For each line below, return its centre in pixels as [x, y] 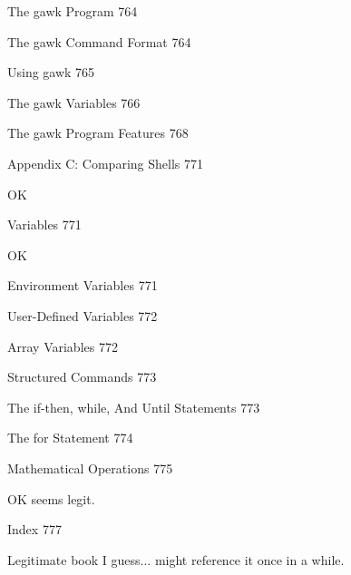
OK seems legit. [51, 498]
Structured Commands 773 [82, 377]
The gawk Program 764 [73, 11]
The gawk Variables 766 [74, 102]
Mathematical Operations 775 [90, 468]
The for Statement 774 [70, 438]
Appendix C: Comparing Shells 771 [105, 163]
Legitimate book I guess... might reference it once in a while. [176, 559]
